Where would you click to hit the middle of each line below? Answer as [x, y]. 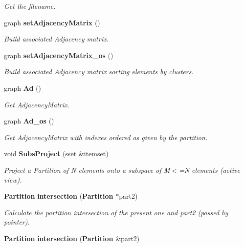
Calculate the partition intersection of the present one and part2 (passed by [116, 212]
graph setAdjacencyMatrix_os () [59, 55]
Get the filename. [30, 6]
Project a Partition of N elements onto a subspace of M [87, 170]
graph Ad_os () [29, 121]
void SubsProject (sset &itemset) [56, 154]
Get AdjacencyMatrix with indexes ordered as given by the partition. [106, 137]
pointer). [17, 222]
